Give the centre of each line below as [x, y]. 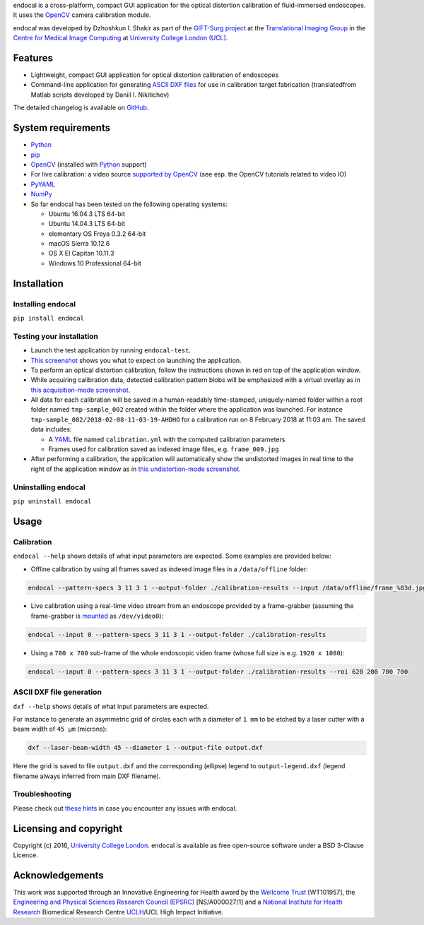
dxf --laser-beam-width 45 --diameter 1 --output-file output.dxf [145, 748]
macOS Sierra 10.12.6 [79, 244]
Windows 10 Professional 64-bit [95, 263]
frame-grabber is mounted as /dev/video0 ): [97, 616]
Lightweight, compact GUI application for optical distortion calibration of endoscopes [155, 75]
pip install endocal [49, 318]
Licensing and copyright [68, 829]
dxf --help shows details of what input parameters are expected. [111, 706]
